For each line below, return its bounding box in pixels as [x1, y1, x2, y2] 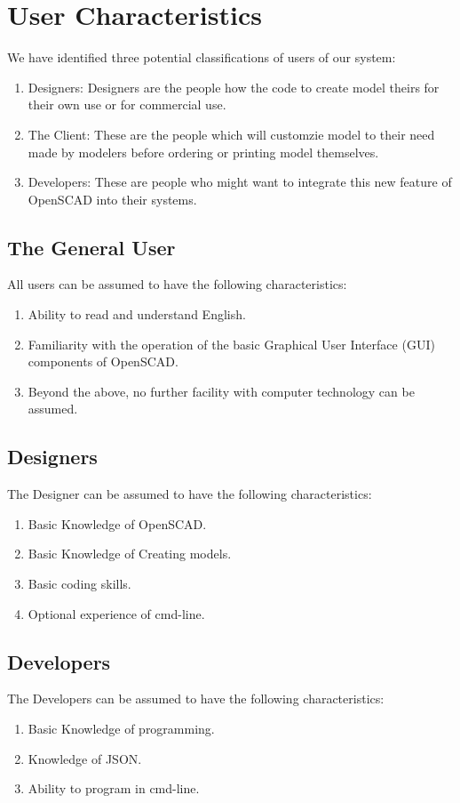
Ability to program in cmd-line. [28, 779, 200, 798]
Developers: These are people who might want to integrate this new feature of [28, 173, 452, 191]
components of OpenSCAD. [28, 352, 178, 371]
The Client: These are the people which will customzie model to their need [28, 124, 435, 143]
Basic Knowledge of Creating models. [28, 544, 232, 563]
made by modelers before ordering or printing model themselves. [28, 142, 379, 161]
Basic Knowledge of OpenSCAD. [28, 514, 207, 533]
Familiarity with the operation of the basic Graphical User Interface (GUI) [28, 334, 435, 353]
